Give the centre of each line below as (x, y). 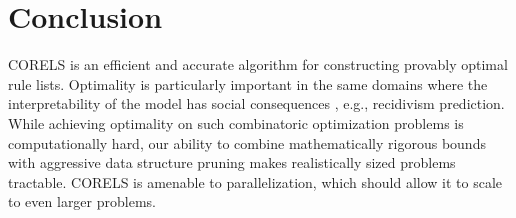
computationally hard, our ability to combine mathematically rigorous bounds (247, 142)
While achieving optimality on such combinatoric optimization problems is (236, 122)
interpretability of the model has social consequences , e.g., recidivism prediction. (256, 103)
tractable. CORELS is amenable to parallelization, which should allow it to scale (255, 181)
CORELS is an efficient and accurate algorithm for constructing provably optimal (258, 64)
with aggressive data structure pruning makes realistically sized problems (232, 162)
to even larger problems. (82, 201)
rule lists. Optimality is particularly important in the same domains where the (248, 83)
